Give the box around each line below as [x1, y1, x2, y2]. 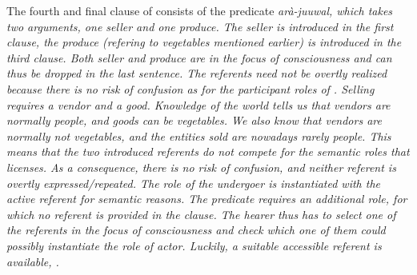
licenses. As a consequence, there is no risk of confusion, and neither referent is [6, 158, 396, 175]
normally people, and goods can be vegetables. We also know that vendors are [6, 112, 382, 129]
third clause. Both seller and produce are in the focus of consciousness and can [6, 49, 392, 66]
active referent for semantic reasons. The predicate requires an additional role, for [6, 190, 407, 207]
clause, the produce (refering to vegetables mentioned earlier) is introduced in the [6, 34, 402, 50]
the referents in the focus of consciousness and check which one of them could [6, 221, 386, 238]
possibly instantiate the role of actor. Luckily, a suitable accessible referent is [6, 237, 382, 253]
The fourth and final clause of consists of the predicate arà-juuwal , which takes [6, 2, 393, 18]
